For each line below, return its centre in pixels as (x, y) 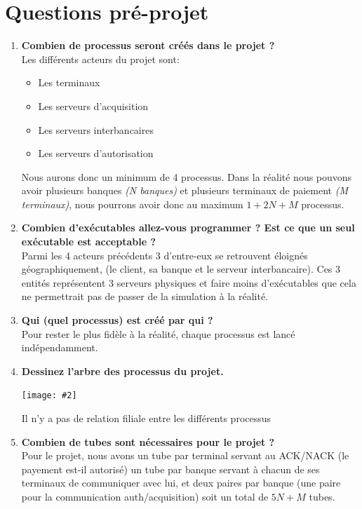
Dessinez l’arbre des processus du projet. (122, 371)
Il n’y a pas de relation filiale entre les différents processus (146, 418)
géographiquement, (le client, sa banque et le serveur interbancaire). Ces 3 (181, 269)
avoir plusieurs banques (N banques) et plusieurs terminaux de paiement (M (185, 190)
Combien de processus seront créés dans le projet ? (148, 45)
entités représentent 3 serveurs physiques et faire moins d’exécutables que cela (189, 282)
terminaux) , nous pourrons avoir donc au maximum (132, 204)
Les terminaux (69, 82)
